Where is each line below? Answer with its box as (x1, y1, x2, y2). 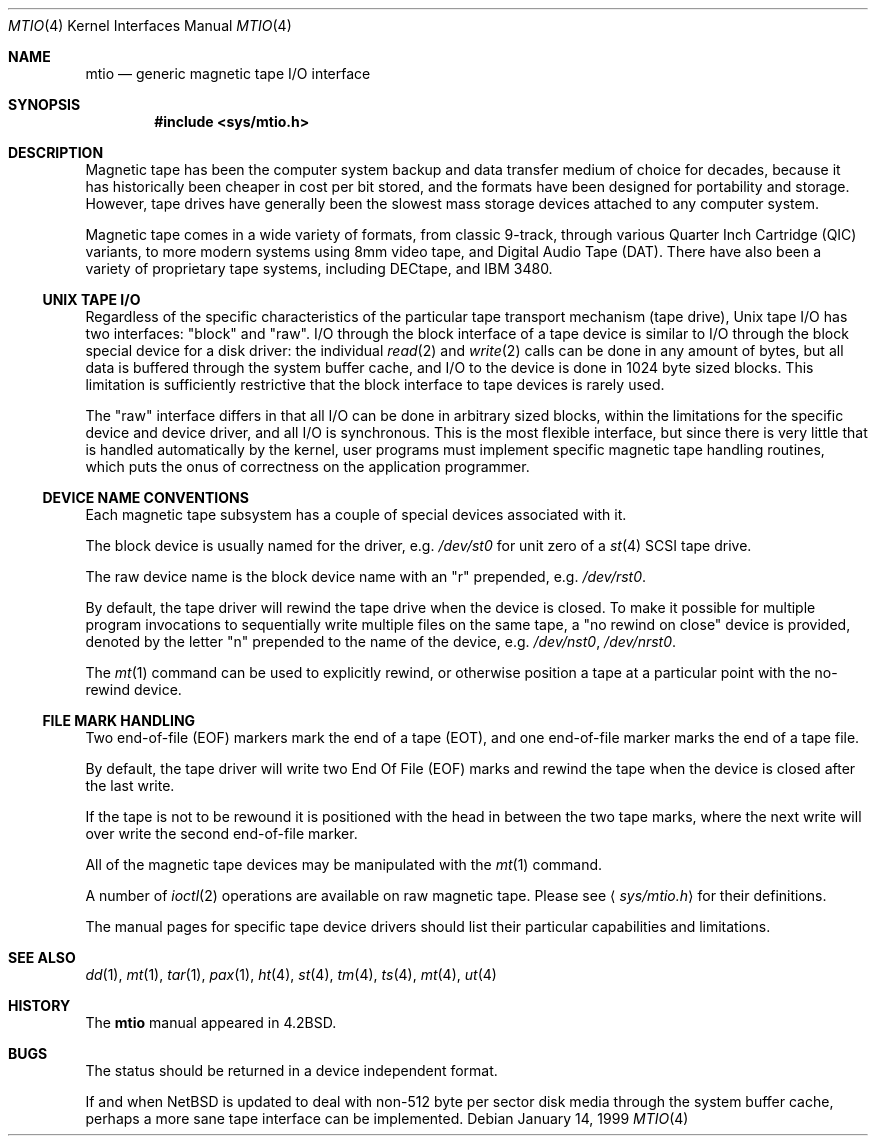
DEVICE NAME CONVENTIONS (42, 489, 249, 506)
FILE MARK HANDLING (42, 712, 196, 729)
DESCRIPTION (8, 144, 104, 161)
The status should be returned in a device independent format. (85, 1062, 498, 1079)
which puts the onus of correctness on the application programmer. (85, 458, 530, 475)
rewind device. (85, 681, 182, 698)
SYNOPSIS (8, 96, 81, 113)
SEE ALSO (8, 949, 76, 966)
